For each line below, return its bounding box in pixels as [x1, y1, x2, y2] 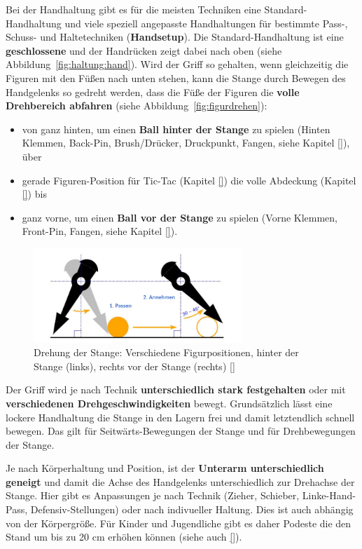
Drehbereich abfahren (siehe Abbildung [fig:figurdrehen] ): [6, 98, 267, 113]
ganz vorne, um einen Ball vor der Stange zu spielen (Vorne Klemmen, [22, 210, 338, 224]
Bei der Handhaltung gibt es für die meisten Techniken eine [6, 2, 261, 16]
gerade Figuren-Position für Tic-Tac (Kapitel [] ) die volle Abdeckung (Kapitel [22, 172, 356, 187]
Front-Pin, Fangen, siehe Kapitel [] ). [22, 224, 178, 238]
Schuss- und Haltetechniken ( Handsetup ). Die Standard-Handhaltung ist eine [6, 29, 344, 44]
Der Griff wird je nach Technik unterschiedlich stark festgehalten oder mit [6, 382, 346, 397]
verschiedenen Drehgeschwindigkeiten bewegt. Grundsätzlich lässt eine [6, 395, 333, 410]
